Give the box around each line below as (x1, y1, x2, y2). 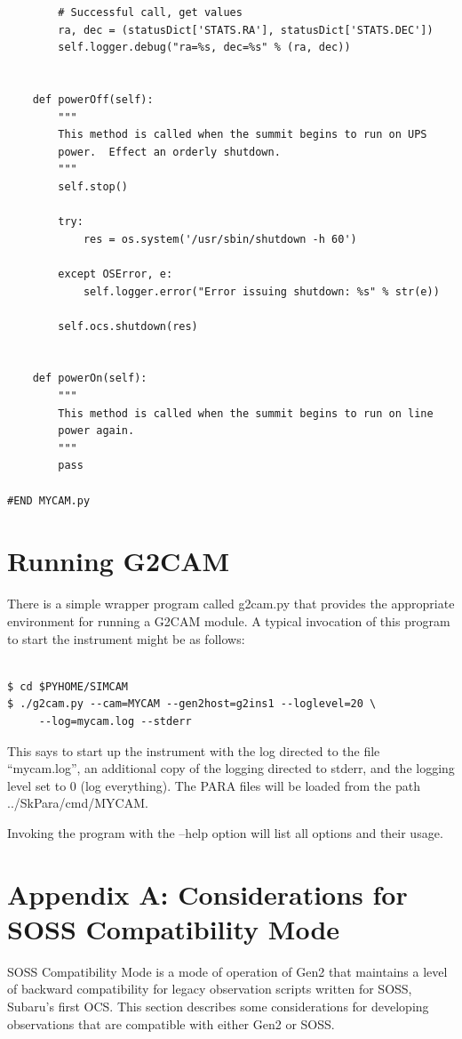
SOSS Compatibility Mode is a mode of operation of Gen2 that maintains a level (7, 962, 448, 980)
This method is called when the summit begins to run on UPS (58, 128, 427, 141)
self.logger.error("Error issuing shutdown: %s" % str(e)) (83, 285, 440, 298)
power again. (58, 424, 135, 438)
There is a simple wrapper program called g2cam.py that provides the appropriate (7, 594, 455, 613)
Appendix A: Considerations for (7, 875, 408, 912)
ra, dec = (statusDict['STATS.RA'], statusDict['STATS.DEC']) (58, 23, 434, 36)
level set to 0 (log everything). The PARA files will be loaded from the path (7, 776, 420, 794)
